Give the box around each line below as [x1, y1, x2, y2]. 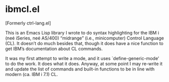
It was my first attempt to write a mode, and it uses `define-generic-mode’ [5, 55, 159, 61]
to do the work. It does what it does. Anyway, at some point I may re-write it [5, 60, 163, 66]
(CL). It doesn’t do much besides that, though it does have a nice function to [5, 40, 164, 46]
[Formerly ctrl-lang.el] [5, 20, 51, 26]
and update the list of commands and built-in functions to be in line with [5, 66, 155, 72]
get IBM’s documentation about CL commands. [5, 45, 103, 51]
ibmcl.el [5, 3, 40, 15]
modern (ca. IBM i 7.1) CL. [5, 71, 58, 77]
